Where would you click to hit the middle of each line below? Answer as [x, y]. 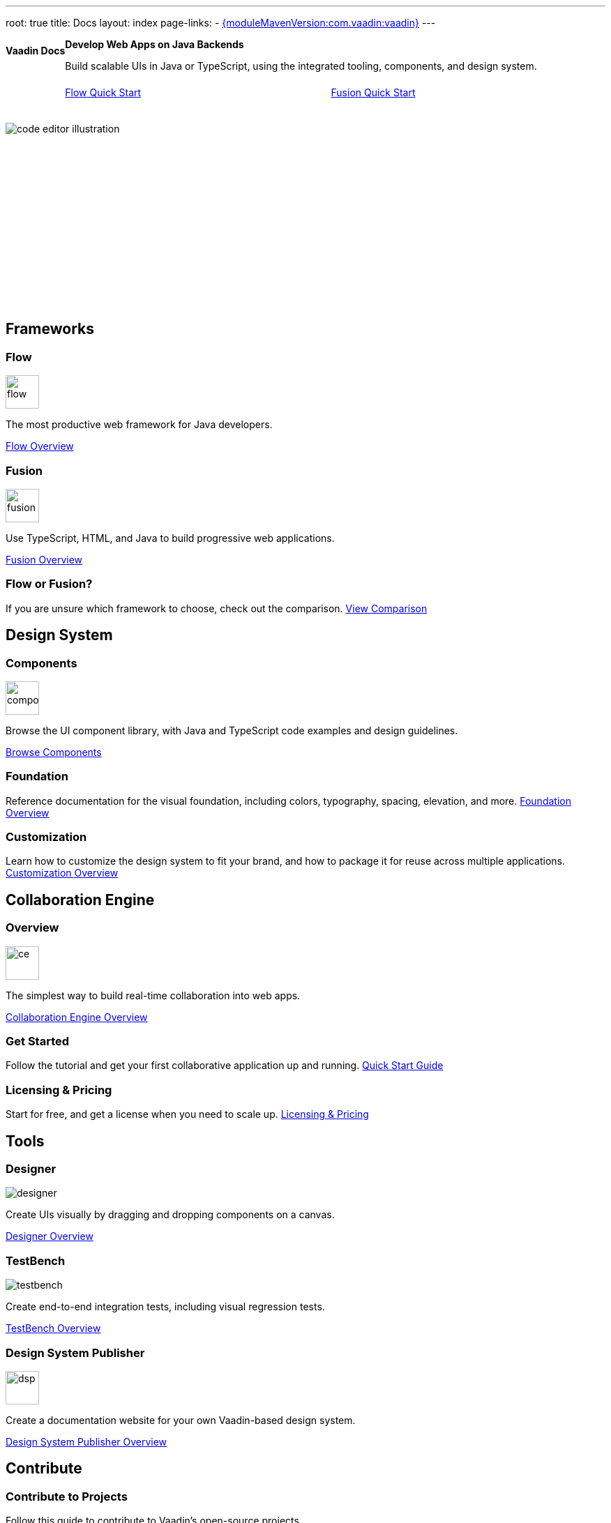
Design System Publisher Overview [86, 1441]
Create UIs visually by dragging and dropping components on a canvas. [170, 1215]
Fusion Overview [44, 559]
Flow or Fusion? [49, 584]
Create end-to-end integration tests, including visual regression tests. [165, 1307]
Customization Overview [62, 873]
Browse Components [54, 752]
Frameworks [50, 329]
